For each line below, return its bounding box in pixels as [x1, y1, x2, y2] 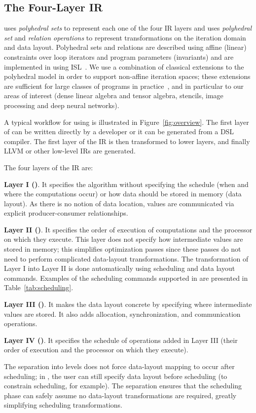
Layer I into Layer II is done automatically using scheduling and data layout [4, 263, 235, 273]
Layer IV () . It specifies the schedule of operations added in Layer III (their [4, 335, 238, 345]
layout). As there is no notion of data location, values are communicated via [4, 198, 234, 208]
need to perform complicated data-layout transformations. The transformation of [4, 253, 249, 263]
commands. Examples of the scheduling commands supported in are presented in [4, 272, 248, 283]
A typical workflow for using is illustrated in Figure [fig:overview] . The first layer [4, 116, 249, 127]
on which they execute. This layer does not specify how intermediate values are [4, 234, 243, 244]
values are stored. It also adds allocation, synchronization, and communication [4, 308, 241, 319]
